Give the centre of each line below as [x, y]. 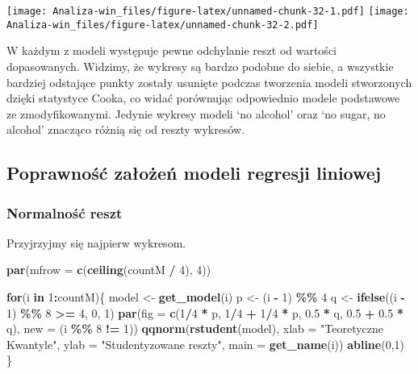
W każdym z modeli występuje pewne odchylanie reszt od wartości [171, 50]
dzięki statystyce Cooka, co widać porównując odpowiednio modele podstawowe [203, 98]
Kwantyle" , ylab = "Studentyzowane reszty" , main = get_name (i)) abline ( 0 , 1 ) [205, 344]
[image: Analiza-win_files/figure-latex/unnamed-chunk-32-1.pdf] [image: [208, 11]
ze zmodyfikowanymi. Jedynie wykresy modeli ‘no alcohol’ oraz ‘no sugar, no [196, 113]
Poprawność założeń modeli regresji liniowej [194, 173]
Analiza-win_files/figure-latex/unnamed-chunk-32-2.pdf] [163, 25]
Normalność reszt [65, 212]
